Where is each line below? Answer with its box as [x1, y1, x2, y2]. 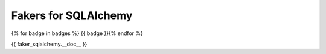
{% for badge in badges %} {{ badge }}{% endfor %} [11, 30, 143, 37]
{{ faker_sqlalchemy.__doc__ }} [11, 40, 88, 47]
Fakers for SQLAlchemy [11, 9, 133, 22]
